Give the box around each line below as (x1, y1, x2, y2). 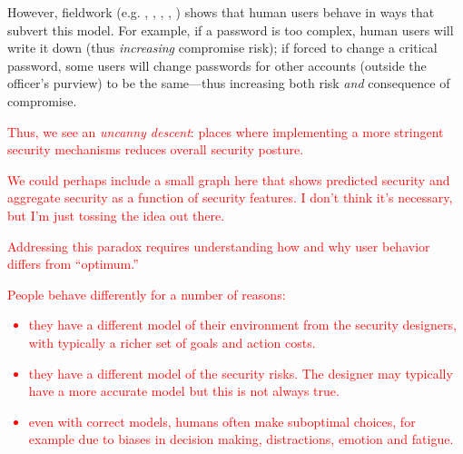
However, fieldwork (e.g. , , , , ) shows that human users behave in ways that (7, 3, 435, 21)
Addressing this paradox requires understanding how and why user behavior (7, 236, 430, 255)
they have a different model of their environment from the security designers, (28, 315, 457, 334)
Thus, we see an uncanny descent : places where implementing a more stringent (7, 122, 444, 141)
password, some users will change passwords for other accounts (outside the (7, 55, 427, 74)
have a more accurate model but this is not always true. (28, 381, 340, 400)
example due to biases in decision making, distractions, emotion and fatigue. (28, 429, 454, 449)
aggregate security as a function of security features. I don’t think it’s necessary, (7, 188, 453, 207)
